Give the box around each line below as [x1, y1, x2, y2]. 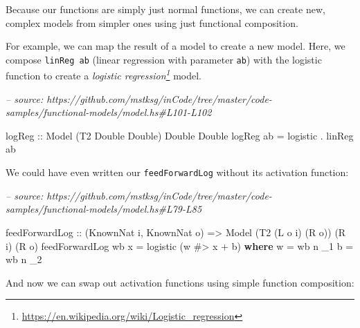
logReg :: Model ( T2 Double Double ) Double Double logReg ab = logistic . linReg [6, 128, 354, 142]
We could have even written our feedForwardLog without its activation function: [6, 165, 349, 180]
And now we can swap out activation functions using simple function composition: [6, 275, 354, 289]
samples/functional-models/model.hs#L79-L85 [6, 202, 202, 216]
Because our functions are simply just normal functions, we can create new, [6, 2, 325, 16]
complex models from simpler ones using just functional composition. [6, 15, 298, 30]
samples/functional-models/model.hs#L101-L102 [6, 105, 212, 119]
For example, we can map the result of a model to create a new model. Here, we [6, 39, 345, 53]
